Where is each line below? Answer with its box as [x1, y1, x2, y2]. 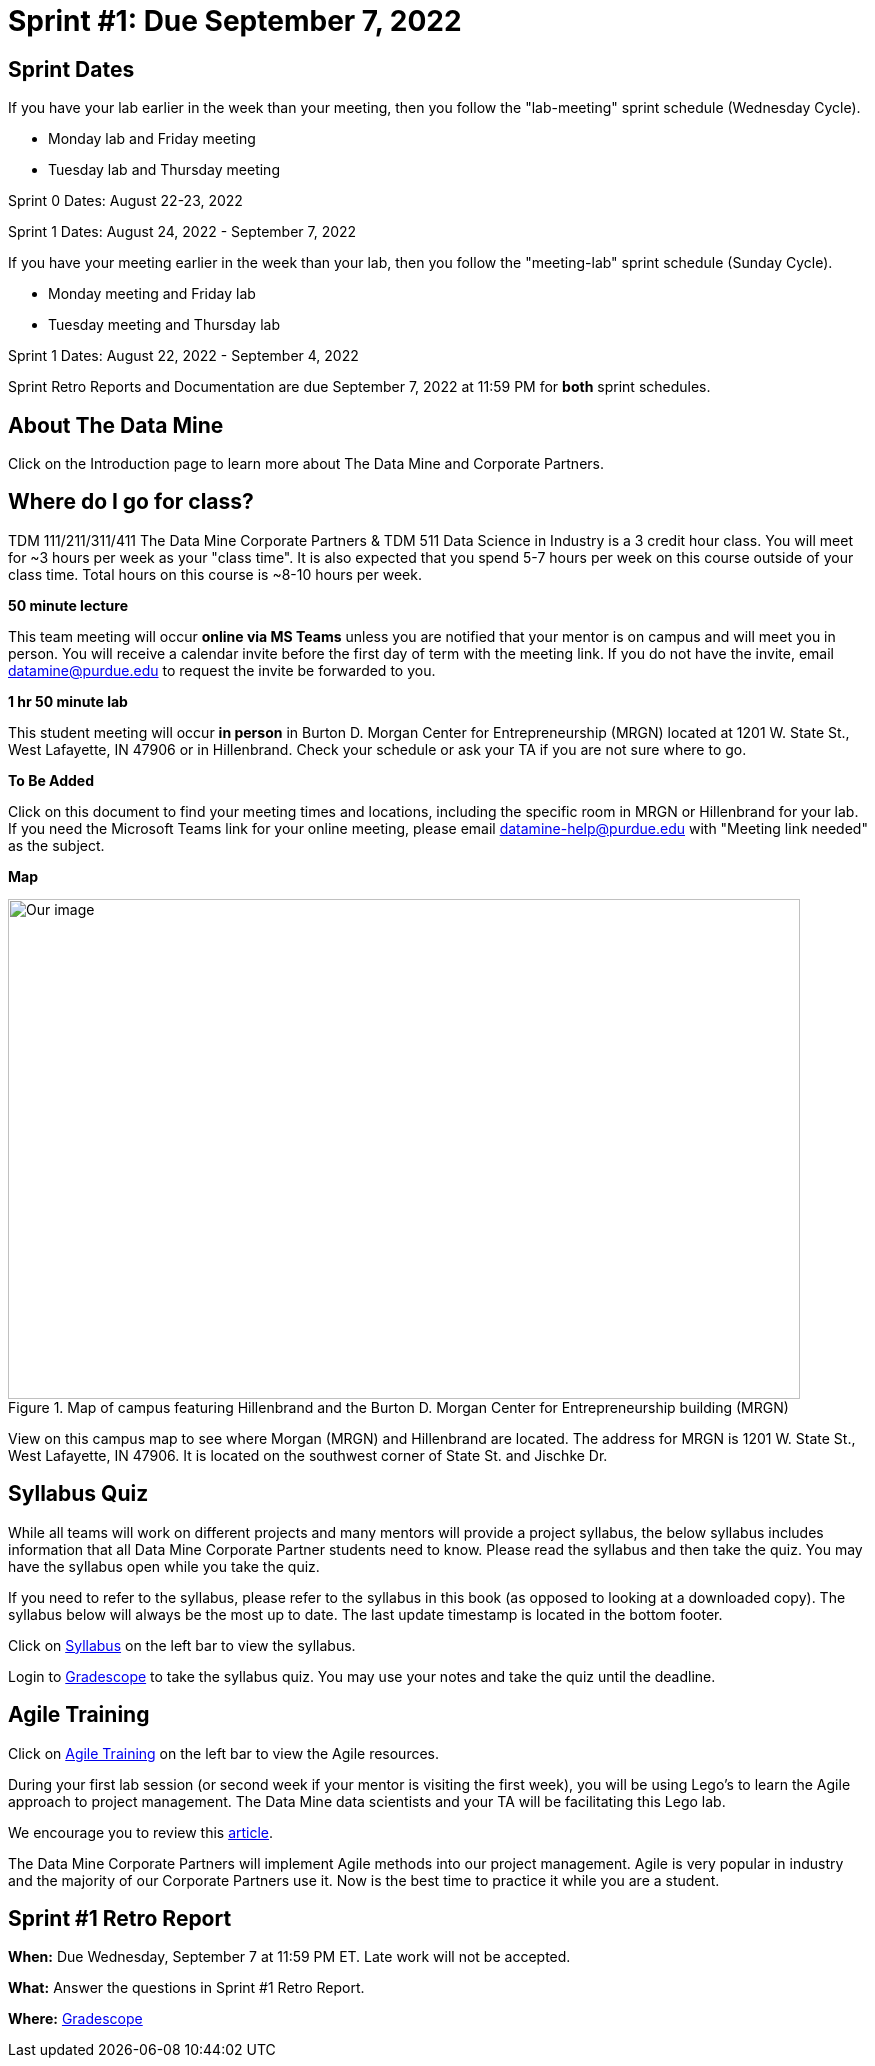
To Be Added [8, 771, 95, 789]
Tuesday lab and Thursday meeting [48, 161, 280, 179]
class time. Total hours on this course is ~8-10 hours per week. [8, 565, 422, 583]
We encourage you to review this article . [8, 1823, 274, 1841]
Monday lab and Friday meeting [48, 130, 256, 148]
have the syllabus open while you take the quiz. [8, 1557, 320, 1575]
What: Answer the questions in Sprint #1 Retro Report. [8, 1979, 365, 1997]
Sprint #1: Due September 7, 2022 [8, 4, 462, 38]
